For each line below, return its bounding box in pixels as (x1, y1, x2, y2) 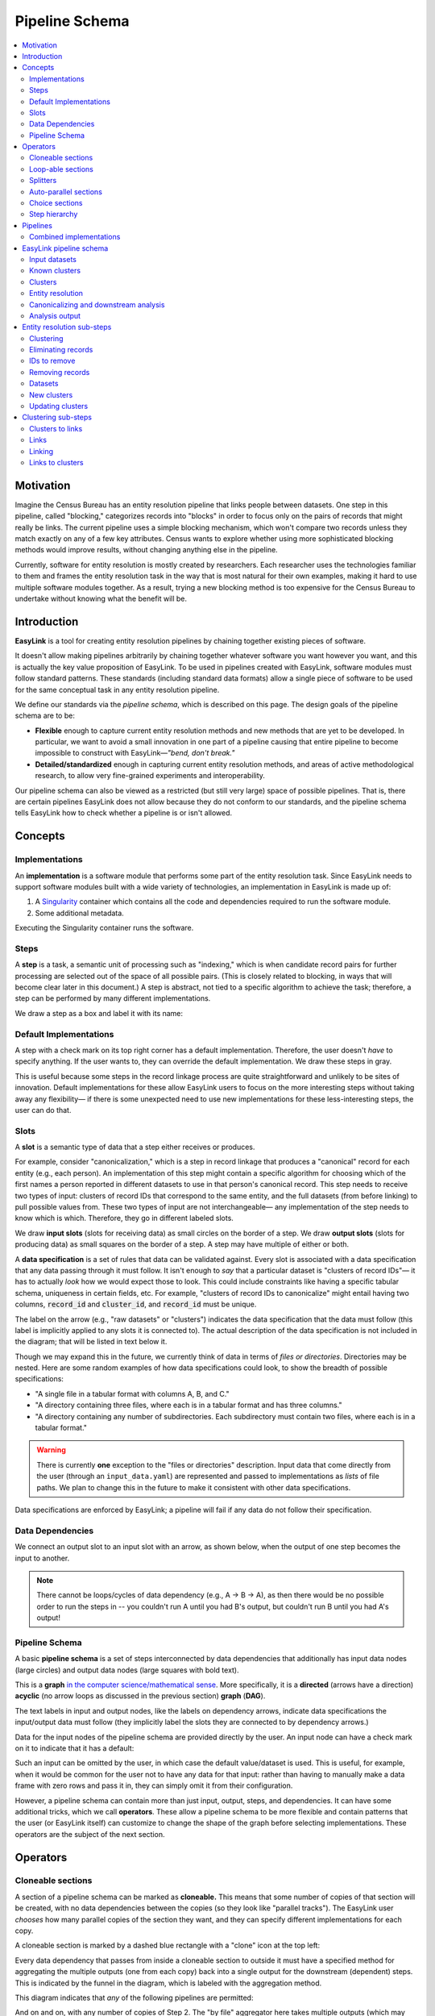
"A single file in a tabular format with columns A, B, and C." (35, 1389, 230, 1398)
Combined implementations (29, 232, 121, 242)
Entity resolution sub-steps (22, 323, 112, 332)
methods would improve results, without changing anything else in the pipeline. (14, 545, 278, 555)
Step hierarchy (29, 210, 78, 219)
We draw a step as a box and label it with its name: (14, 1008, 184, 1018)
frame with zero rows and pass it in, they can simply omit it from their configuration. (14, 1781, 293, 1790)
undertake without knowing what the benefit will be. (14, 594, 188, 604)
